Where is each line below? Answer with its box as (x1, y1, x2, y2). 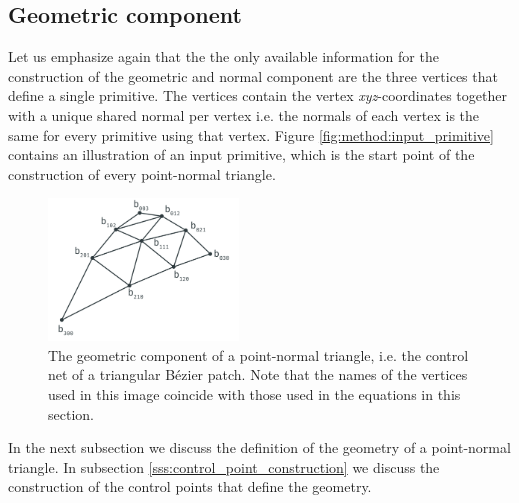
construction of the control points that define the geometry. (8, 476, 372, 497)
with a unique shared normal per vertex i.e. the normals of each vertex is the (8, 104, 480, 125)
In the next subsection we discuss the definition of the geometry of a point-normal (8, 437, 511, 458)
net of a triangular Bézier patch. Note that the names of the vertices (48, 364, 468, 385)
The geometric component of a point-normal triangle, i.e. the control (48, 344, 469, 365)
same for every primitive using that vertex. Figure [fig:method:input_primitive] (8, 124, 494, 145)
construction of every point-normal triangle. (8, 163, 276, 184)
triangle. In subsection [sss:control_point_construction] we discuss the (8, 456, 440, 477)
